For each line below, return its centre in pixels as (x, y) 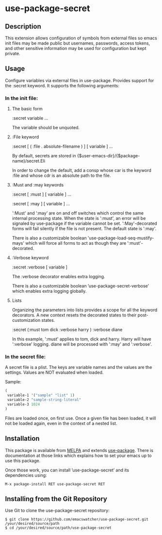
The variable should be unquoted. (46, 128)
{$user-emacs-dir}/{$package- (108, 156)
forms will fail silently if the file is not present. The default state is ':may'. (84, 229)
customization (26, 320)
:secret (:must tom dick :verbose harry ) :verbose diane (67, 330)
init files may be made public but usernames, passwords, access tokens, (78, 43)
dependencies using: (26, 475)
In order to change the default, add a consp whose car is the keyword (82, 170)
